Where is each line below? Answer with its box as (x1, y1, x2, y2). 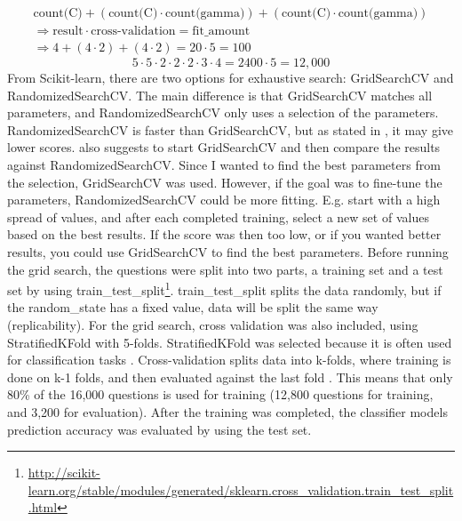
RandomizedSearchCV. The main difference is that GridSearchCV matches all (7, 85, 433, 104)
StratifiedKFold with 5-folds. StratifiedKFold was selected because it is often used (7, 333, 452, 351)
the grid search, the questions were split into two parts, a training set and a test (7, 260, 443, 278)
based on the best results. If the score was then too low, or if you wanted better (7, 225, 442, 244)
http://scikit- (28, 463, 100, 482)
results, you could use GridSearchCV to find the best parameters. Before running (7, 243, 449, 261)
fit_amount (192, 25, 251, 38)
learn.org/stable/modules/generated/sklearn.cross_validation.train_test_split (28, 480, 454, 499)
